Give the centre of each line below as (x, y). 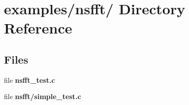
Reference (38, 28)
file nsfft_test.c (30, 80)
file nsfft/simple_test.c (43, 96)
